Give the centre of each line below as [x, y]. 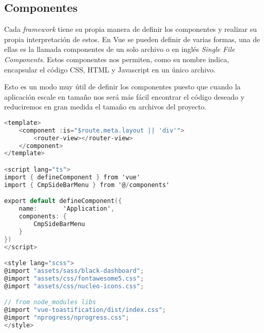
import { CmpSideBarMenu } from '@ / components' [87, 185]
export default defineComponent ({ [63, 201]
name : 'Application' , [67, 209]
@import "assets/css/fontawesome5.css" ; [74, 278]
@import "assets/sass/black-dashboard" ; [74, 271]
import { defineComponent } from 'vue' [72, 177]
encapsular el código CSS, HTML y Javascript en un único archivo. [110, 69]
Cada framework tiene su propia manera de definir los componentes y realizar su [131, 29]
